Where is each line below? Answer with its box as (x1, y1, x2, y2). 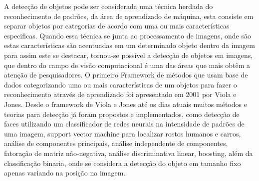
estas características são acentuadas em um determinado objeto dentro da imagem (4, 40, 255, 50)
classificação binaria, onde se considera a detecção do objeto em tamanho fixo (4, 157, 241, 168)
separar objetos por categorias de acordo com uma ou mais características (4, 20, 230, 31)
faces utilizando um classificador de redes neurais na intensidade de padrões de (4, 118, 245, 129)
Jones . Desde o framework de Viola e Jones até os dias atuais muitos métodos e (4, 98, 247, 109)
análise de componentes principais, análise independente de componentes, (4, 138, 228, 148)
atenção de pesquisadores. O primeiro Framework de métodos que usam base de (4, 69, 248, 80)
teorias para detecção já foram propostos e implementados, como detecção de (4, 108, 240, 119)
